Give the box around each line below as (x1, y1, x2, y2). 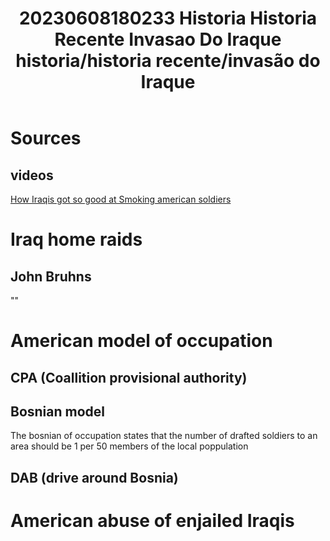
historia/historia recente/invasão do (15, 50, 321, 72)
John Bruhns (10, 268, 92, 285)
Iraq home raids (10, 228, 143, 251)
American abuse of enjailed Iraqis (10, 509, 295, 532)
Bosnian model (10, 403, 106, 420)
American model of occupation (10, 330, 273, 352)
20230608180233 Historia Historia (18, 7, 318, 30)
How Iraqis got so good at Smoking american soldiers (10, 193, 232, 205)
